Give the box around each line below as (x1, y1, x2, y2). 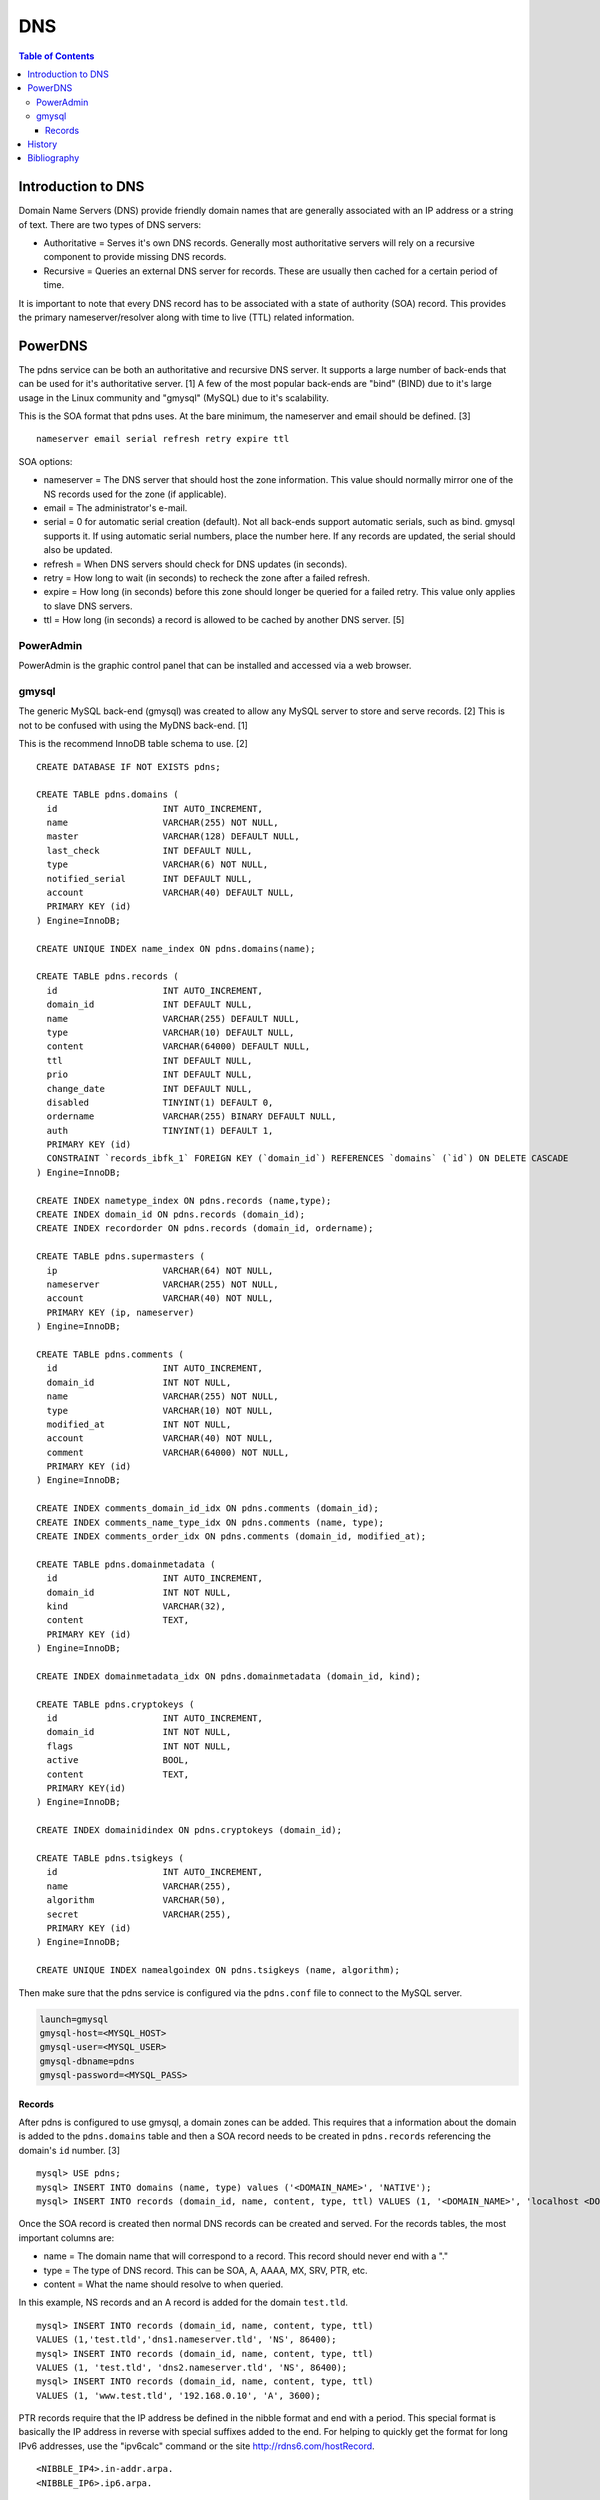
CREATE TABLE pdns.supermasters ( (36, 1251, 205, 1262)
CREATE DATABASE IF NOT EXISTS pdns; (36, 761, 222, 772)
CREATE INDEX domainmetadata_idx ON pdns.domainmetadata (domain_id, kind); (36, 1670, 422, 1682)
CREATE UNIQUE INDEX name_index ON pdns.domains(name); (36, 943, 316, 954)
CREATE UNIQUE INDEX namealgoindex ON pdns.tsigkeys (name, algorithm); (36, 1965, 400, 1976)
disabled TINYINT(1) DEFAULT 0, (46, 1096, 274, 1108)
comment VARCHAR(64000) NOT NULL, (46, 1446, 290, 1458)
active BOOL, (46, 1755, 190, 1766)
